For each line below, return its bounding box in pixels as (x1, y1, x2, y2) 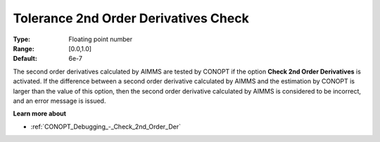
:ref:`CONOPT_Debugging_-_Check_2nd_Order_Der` (30, 122, 181, 131)
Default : (13, 55, 38, 63)
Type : (13, 35, 31, 43)
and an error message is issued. (13, 97, 106, 105)
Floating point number (68, 35, 133, 43)
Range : (13, 44, 34, 52)
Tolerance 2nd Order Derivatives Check (13, 10, 249, 26)
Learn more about (13, 109, 67, 118)
